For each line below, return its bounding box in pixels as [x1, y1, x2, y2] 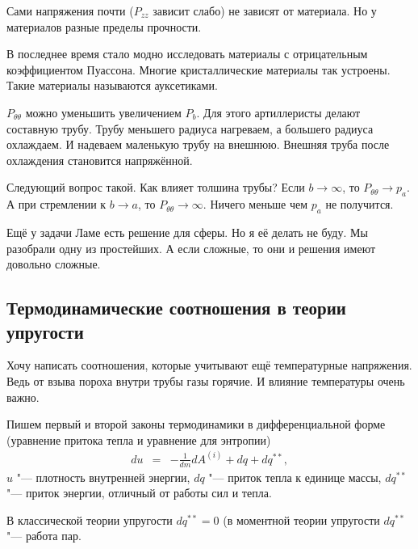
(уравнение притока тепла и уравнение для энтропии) [6, 431, 271, 448]
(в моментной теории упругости [223, 511, 380, 528]
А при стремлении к [6, 196, 107, 213]
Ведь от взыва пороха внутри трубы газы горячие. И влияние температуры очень [6, 372, 405, 389]
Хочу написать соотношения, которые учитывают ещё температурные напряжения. [6, 357, 412, 374]
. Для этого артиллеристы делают [196, 103, 361, 120]
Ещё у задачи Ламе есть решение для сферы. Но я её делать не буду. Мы [6, 223, 368, 240]
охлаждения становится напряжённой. [6, 151, 193, 168]
